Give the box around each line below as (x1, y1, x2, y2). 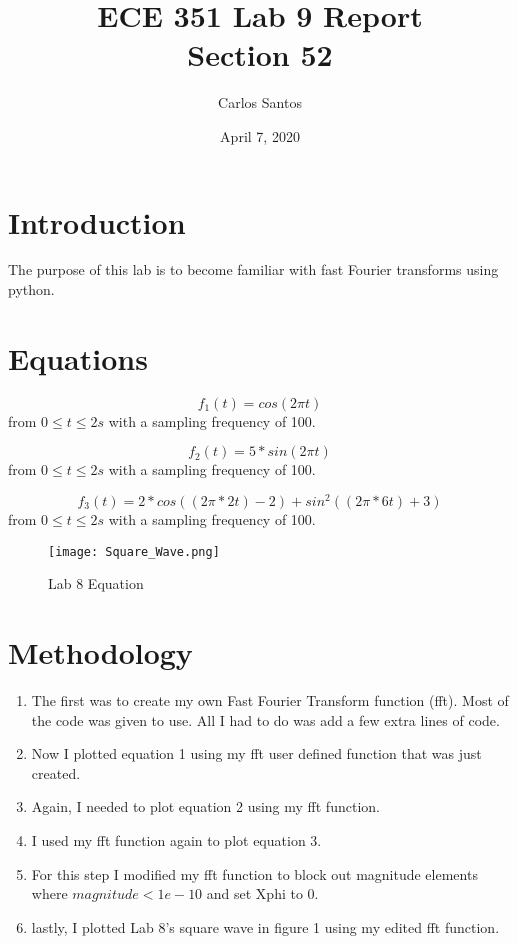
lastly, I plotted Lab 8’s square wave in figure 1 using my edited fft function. (31, 916, 500, 937)
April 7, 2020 (220, 125, 300, 146)
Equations (8, 337, 148, 378)
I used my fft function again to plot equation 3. (31, 829, 322, 850)
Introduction (8, 201, 186, 242)
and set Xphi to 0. (206, 883, 319, 904)
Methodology (8, 632, 193, 673)
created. (31, 762, 81, 783)
